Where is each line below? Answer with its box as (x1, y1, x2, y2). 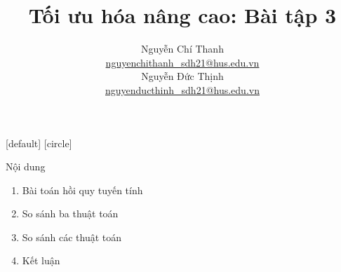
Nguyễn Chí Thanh (141, 41, 224, 56)
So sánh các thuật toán (22, 229, 122, 244)
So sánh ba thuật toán (22, 206, 119, 221)
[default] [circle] (6, 135, 72, 150)
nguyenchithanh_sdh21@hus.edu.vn (105, 55, 260, 69)
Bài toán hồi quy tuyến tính (22, 182, 143, 197)
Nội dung (6, 159, 46, 174)
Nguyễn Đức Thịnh (141, 69, 224, 83)
